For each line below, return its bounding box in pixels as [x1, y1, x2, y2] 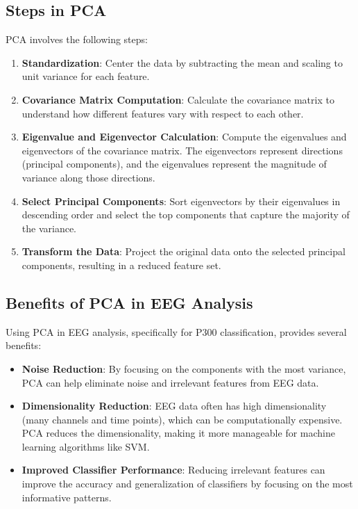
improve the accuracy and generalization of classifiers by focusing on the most [22, 476, 353, 491]
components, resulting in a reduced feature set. [22, 257, 221, 272]
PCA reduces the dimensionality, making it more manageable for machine [22, 426, 335, 440]
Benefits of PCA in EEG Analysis [6, 291, 253, 313]
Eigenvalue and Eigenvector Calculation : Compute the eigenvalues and [22, 129, 347, 144]
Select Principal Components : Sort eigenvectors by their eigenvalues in [22, 193, 341, 208]
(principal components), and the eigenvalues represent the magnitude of [22, 156, 327, 171]
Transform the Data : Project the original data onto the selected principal [22, 244, 346, 259]
